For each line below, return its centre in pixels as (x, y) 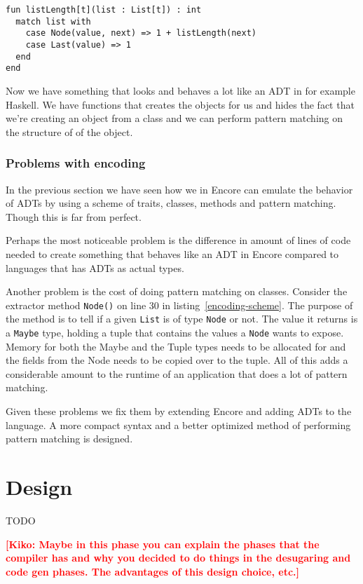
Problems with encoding (76, 163)
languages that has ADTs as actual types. (95, 267)
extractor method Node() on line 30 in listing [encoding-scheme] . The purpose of (179, 305)
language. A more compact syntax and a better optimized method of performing (178, 425)
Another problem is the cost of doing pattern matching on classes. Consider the (177, 291)
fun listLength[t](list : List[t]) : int (104, 10)
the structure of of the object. (69, 131)
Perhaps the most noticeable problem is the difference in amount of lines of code (178, 240)
